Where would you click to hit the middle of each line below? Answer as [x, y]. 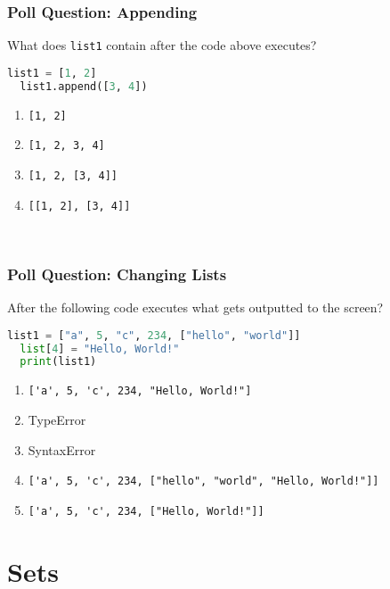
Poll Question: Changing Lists [117, 274]
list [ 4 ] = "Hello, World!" [100, 348]
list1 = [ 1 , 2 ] [52, 73]
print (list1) [58, 362]
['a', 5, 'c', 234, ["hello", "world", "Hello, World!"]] [203, 481]
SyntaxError [62, 449]
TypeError [57, 419]
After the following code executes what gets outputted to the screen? [195, 307]
